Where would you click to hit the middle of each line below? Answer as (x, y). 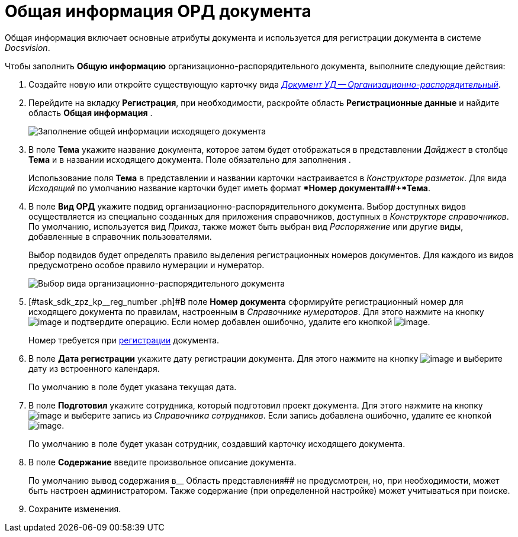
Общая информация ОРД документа (158, 11)
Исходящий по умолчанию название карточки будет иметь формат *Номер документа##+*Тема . (230, 188)
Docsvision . (28, 47)
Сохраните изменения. (75, 509)
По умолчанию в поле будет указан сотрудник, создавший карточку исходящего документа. (217, 443)
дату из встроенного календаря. (94, 368)
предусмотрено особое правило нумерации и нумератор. (147, 265)
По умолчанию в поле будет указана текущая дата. (133, 387)
